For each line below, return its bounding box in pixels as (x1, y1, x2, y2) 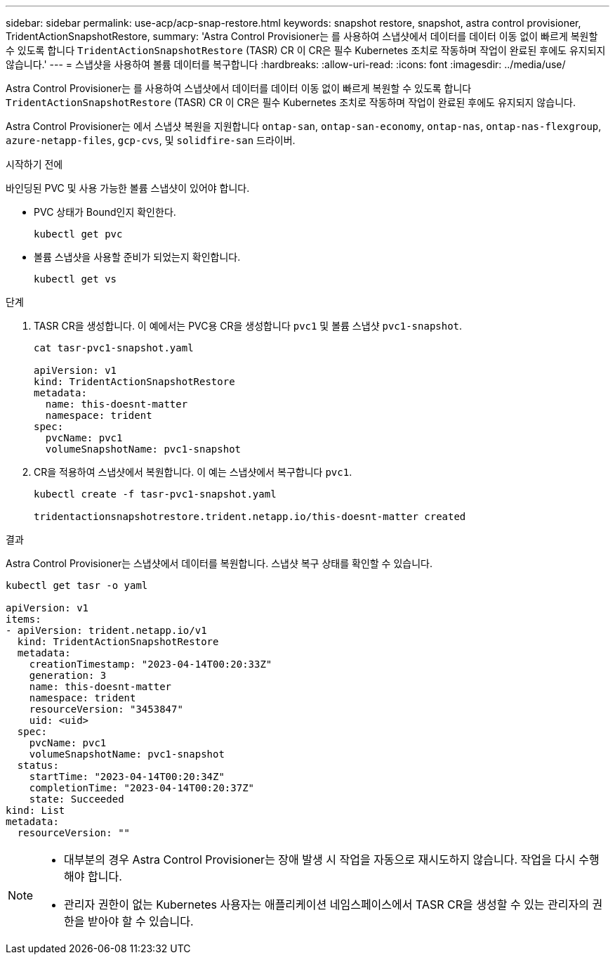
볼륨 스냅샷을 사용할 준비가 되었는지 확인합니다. (34, 251, 241, 263)
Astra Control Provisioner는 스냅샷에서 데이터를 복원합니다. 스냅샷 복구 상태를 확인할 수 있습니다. (6, 557, 432, 569)
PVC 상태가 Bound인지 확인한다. (34, 206, 176, 218)
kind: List (6, 805, 65, 816)
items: (6, 614, 41, 625)
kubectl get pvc (34, 228, 123, 240)
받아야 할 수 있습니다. (88, 914, 194, 928)
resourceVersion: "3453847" (29, 703, 183, 715)
